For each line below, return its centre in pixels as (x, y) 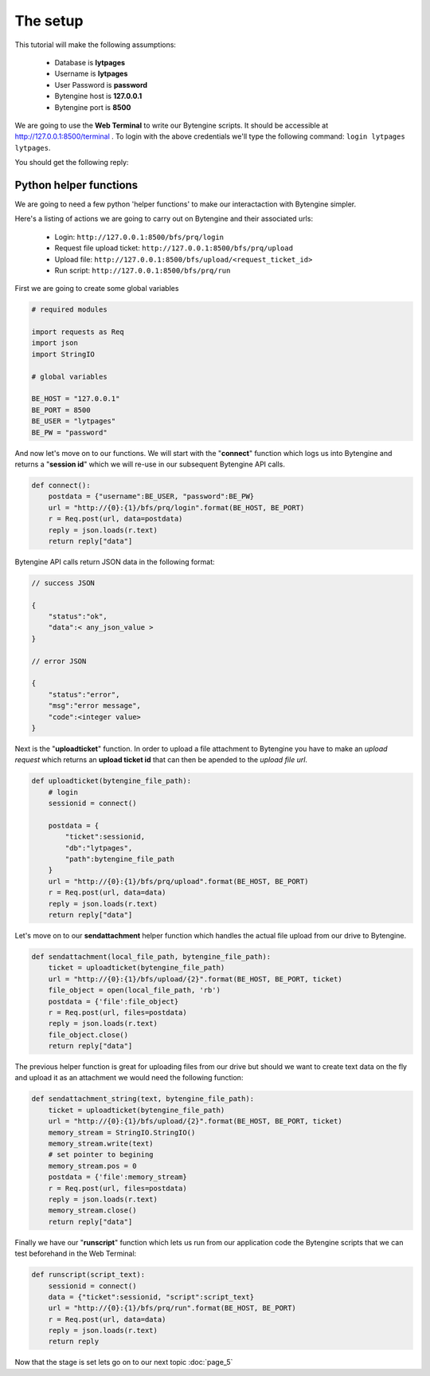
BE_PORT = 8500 (61, 410)
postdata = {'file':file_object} (113, 1001)
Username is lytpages (91, 74)
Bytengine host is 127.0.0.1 (98, 96)
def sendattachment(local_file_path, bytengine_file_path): (151, 956)
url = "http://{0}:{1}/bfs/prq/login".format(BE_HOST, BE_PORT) (176, 507)
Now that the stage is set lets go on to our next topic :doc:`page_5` (124, 1362)
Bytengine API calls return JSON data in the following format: (115, 561)
